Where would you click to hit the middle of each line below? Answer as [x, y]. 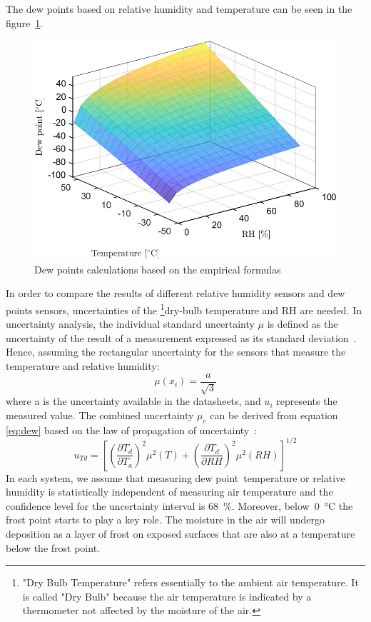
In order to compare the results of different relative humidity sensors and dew [176, 293]
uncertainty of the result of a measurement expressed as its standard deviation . [181, 337]
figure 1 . [25, 22]
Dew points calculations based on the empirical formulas [158, 269]
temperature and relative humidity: [83, 366]
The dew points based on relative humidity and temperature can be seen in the [179, 9]
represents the [307, 401]
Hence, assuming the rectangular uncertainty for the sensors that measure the [176, 352]
